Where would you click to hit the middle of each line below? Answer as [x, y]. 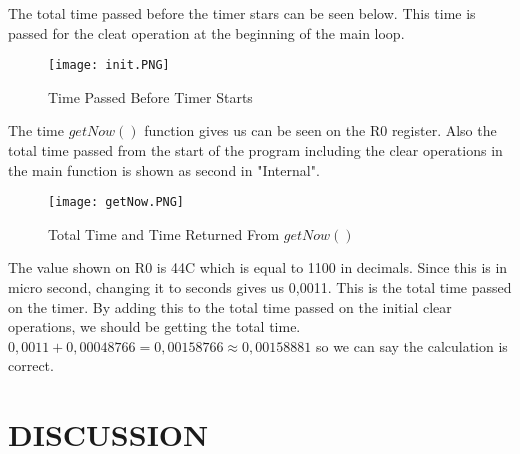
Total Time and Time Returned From [164, 233]
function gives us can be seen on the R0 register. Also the [320, 130]
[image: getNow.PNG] [116, 202]
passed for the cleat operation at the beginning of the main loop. [206, 32]
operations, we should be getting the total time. [154, 326]
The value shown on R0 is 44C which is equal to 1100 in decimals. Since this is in [258, 267]
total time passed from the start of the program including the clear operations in [255, 150]
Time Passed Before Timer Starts [150, 96]
